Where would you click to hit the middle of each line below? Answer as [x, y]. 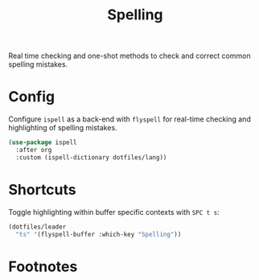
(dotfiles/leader [37, 227]
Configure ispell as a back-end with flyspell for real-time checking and [129, 119]
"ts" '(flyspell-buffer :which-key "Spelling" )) [99, 234]
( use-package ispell [43, 142]
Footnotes [43, 266]
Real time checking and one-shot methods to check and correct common [129, 56]
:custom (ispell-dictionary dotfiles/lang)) [91, 157]
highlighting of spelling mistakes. [63, 128]
